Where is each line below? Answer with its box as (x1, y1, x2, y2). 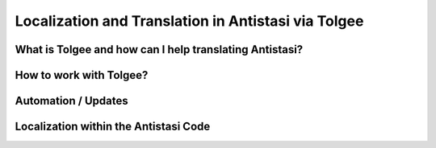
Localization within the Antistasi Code (15, 120, 211, 134)
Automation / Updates (15, 94, 128, 108)
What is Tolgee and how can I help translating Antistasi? (15, 43, 304, 56)
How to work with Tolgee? (15, 68, 149, 82)
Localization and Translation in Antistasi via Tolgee (15, 12, 364, 30)
